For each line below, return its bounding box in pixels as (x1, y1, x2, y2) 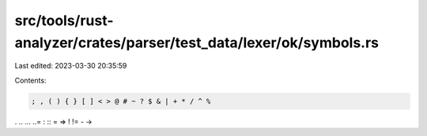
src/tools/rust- (14, 12, 114, 29)
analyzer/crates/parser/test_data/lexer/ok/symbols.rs (14, 34, 380, 51)
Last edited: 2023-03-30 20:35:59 (14, 61, 127, 71)
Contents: (14, 75, 47, 85)
